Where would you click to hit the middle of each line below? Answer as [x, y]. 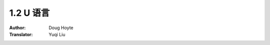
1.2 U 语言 [29, 13]
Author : [17, 28]
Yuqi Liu [57, 34]
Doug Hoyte [61, 28]
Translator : [21, 34]
